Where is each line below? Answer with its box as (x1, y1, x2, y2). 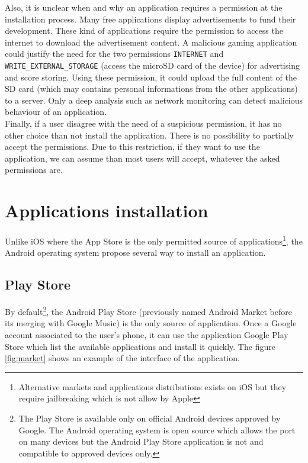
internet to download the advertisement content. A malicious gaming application (5, 36, 297, 48)
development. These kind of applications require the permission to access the (5, 24, 283, 37)
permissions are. (5, 163, 63, 176)
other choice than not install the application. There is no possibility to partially (5, 128, 294, 141)
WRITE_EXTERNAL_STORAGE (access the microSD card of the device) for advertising (5, 59, 300, 72)
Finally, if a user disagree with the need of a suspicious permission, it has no (5, 117, 282, 130)
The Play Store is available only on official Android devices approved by (18, 412, 281, 425)
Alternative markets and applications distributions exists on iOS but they (18, 380, 287, 393)
